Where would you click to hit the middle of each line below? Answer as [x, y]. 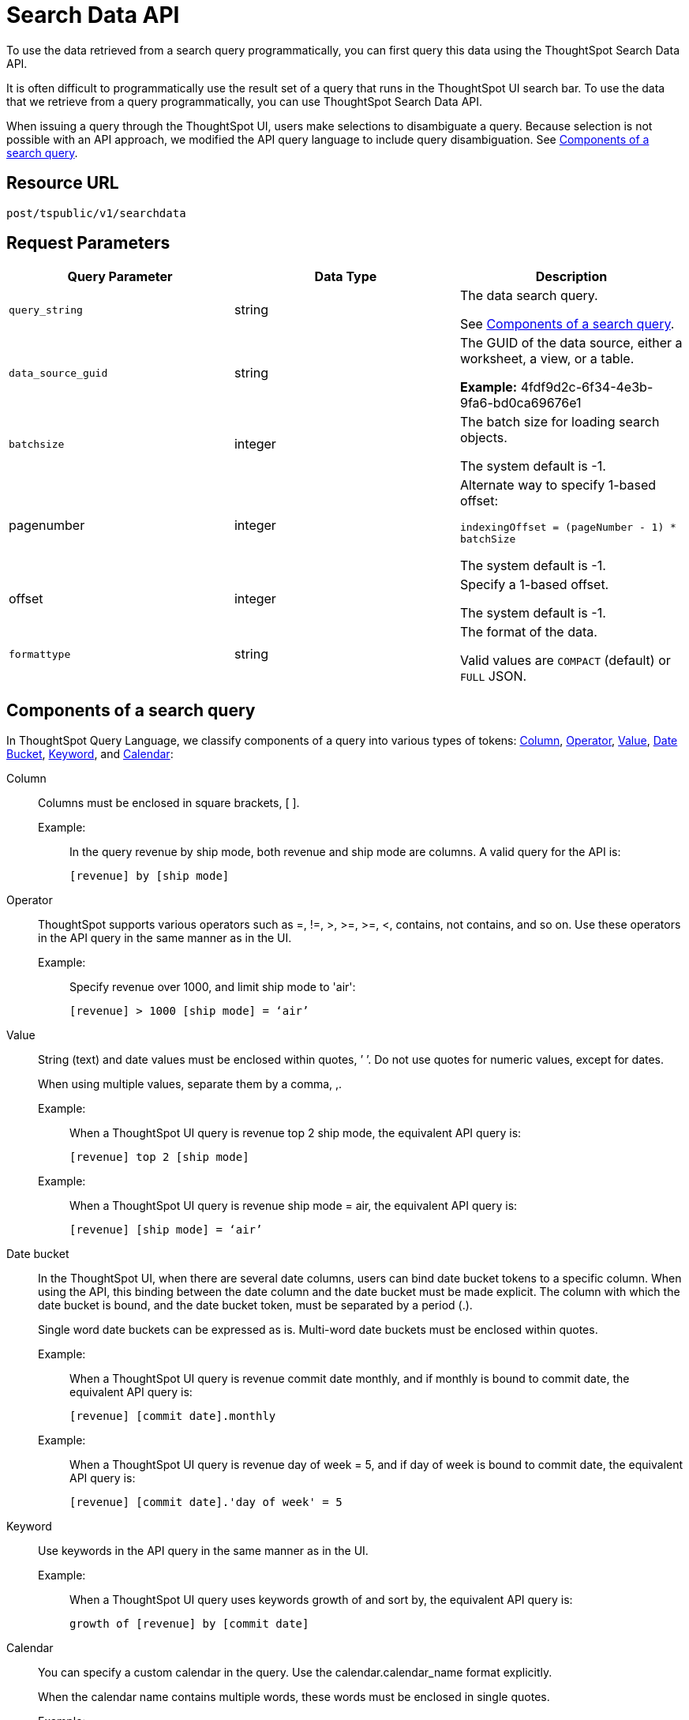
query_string [46, 310]
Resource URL [63, 183]
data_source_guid [58, 373]
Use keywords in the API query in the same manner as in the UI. [203, 1551]
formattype [40, 654]
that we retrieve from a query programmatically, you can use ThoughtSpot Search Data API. [245, 101]
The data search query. [529, 296]
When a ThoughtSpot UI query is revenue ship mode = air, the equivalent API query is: [294, 1206]
